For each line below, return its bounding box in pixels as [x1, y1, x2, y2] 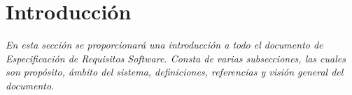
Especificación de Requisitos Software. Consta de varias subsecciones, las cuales [6, 51, 346, 65]
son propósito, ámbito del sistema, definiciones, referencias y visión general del [6, 64, 344, 79]
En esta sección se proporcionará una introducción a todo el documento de [6, 37, 323, 52]
